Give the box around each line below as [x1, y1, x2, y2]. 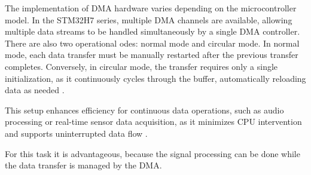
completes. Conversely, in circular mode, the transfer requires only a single [5, 60, 278, 72]
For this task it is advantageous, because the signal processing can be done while [5, 147, 300, 159]
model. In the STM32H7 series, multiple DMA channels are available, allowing [5, 13, 292, 26]
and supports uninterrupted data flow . [5, 127, 148, 139]
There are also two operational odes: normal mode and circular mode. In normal [5, 36, 300, 49]
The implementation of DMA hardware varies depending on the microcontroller [5, 2, 297, 14]
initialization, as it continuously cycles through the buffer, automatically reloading [5, 72, 306, 84]
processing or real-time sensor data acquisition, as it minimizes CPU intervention [5, 115, 302, 128]
